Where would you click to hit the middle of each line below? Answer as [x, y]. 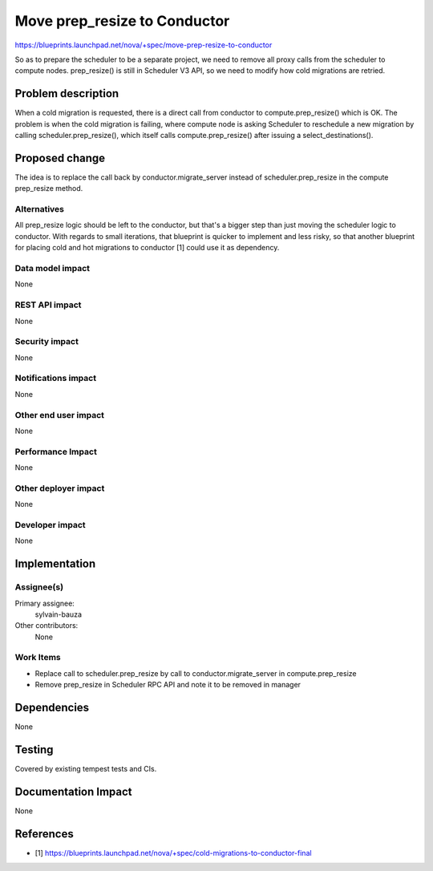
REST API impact [48, 305]
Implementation [55, 564]
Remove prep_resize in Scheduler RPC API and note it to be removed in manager [168, 685]
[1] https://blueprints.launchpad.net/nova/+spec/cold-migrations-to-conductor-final [173, 853]
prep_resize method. [49, 188]
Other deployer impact [60, 488]
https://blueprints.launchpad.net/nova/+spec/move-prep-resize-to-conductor [144, 45]
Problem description [67, 93]
